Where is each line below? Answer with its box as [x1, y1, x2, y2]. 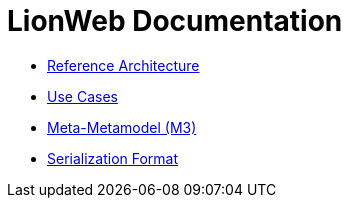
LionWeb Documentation [7, 4, 343, 38]
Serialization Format [47, 149, 179, 167]
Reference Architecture [47, 56, 200, 74]
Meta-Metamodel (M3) [47, 118, 197, 136]
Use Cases [47, 87, 118, 105]
